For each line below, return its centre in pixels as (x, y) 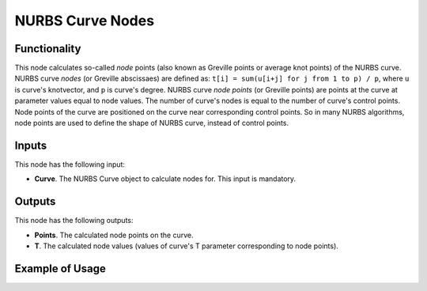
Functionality (48, 49)
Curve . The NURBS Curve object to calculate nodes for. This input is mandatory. (165, 179)
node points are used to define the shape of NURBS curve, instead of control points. (151, 123)
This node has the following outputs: (74, 221)
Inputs (31, 145)
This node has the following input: (70, 164)
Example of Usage (60, 268)
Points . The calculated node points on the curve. (114, 235)
